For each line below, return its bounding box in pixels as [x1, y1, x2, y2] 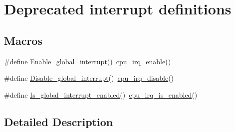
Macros [4, 32, 42, 48]
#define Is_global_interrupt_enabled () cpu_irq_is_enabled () [4, 89, 198, 100]
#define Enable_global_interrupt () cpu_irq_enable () [4, 56, 171, 66]
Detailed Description [4, 114, 113, 129]
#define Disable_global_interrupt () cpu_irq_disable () [4, 73, 174, 83]
